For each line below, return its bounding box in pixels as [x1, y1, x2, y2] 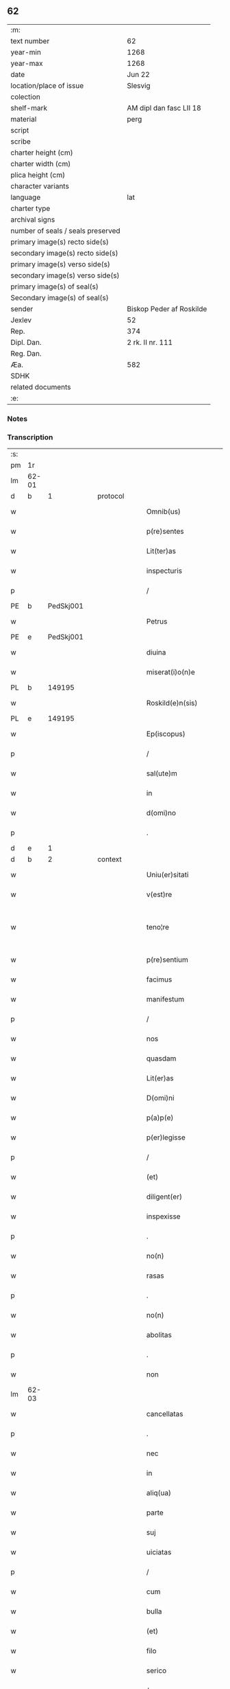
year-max [10, 58, 43, 68]
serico [146, 1666, 167, 1675]
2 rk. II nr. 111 [127, 337, 173, 347]
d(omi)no [146, 808, 177, 818]
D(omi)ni [146, 1093, 175, 1103]
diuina [146, 648, 166, 657]
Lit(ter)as [146, 546, 177, 556]
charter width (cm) [10, 159, 71, 168]
